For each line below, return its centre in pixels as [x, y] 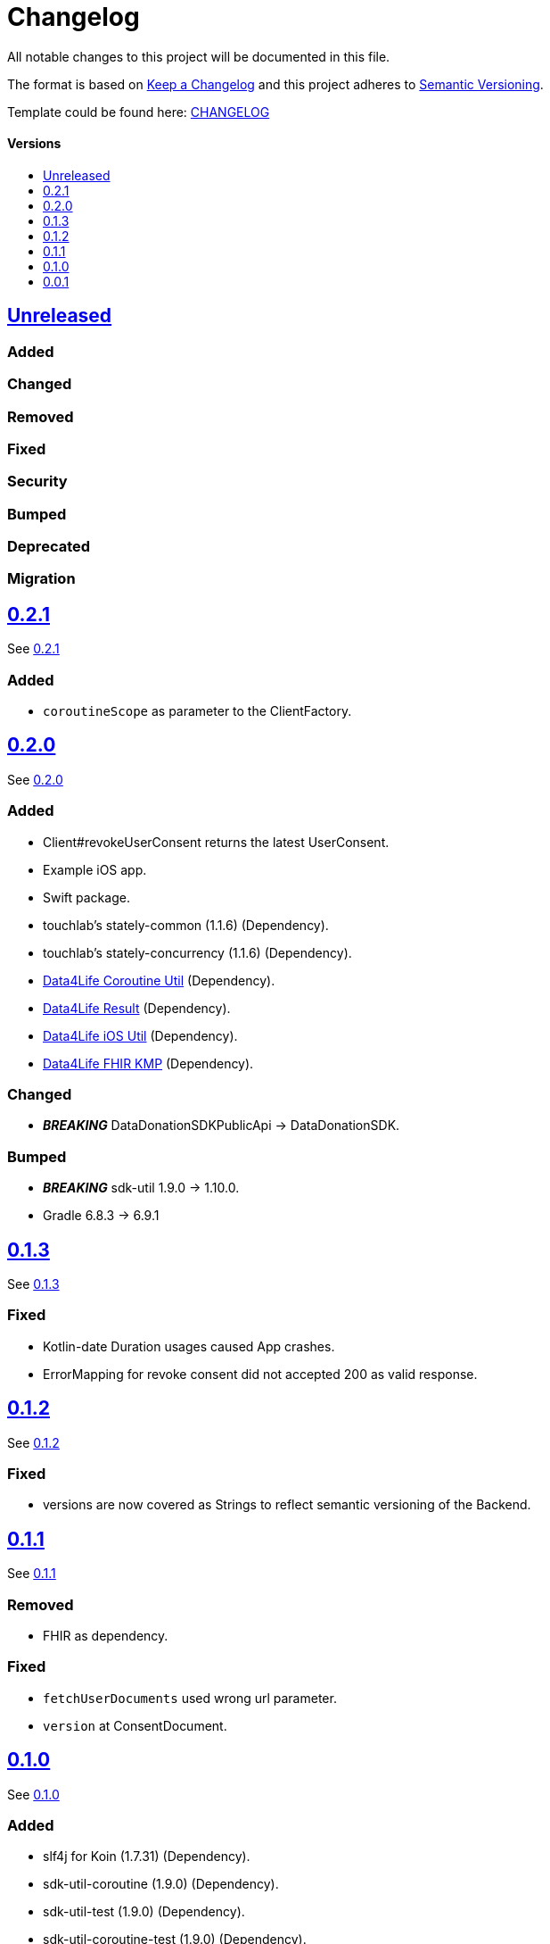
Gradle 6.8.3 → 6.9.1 [101, 1216]
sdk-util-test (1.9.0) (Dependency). [144, 1912]
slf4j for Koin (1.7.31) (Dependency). [147, 1857]
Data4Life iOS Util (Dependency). [140, 1035]
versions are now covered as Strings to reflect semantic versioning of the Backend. [287, 1505]
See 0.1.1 [32, 1574]
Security [37, 482]
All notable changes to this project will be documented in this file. [199, 56]
